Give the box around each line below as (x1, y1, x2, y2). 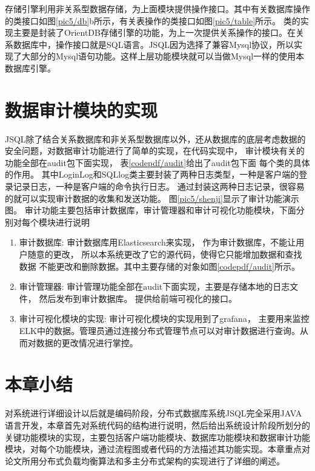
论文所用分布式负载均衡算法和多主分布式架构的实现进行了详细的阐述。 (5, 454, 285, 467)
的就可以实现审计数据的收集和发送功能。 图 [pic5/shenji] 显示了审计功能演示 (5, 192, 299, 204)
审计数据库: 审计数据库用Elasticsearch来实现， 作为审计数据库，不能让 (19, 236, 296, 249)
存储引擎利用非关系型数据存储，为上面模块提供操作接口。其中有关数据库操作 (5, 2, 310, 15)
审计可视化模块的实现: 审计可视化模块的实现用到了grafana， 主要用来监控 (19, 312, 310, 325)
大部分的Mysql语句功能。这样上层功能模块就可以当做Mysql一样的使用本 (21, 50, 305, 62)
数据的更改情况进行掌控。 (36, 336, 138, 349)
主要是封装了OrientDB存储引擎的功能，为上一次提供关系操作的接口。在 (13, 26, 296, 39)
